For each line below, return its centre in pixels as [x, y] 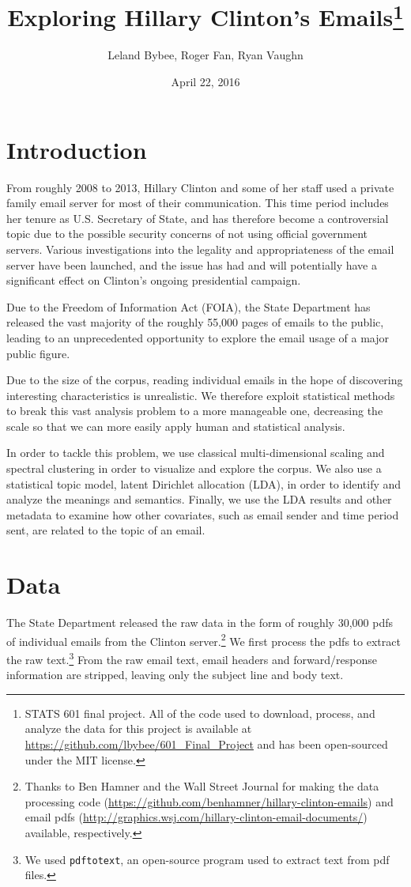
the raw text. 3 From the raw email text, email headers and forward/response [192, 658]
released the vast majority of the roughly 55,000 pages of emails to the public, [195, 322]
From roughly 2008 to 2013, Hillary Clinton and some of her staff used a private [200, 187]
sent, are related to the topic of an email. [106, 530]
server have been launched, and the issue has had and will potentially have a [192, 264]
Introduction [77, 149]
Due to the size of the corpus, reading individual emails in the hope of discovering [205, 380]
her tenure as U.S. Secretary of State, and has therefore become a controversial [198, 218]
